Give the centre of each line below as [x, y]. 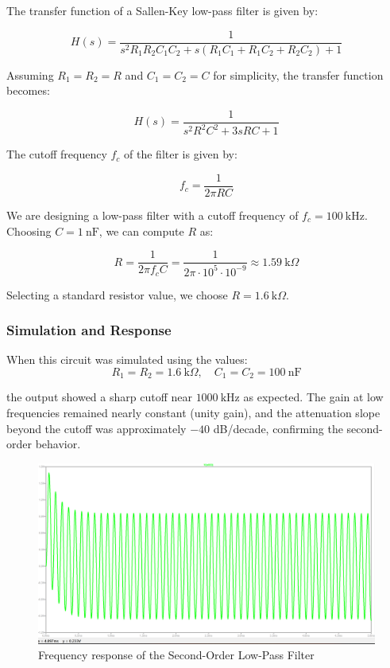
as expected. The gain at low [313, 397]
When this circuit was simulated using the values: [127, 359]
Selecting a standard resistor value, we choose [117, 294]
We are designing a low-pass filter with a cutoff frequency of [153, 215]
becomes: [28, 90]
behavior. [58, 444]
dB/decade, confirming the [278, 428]
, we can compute [141, 230]
